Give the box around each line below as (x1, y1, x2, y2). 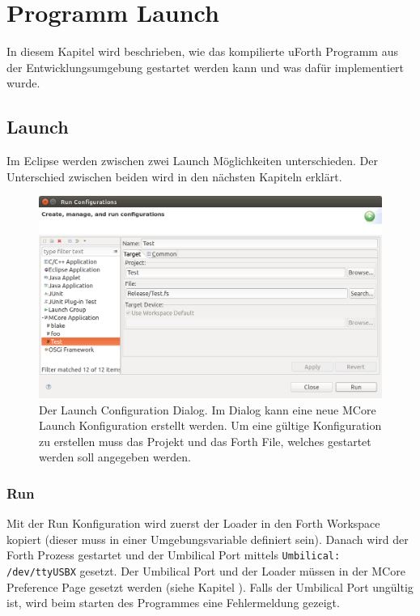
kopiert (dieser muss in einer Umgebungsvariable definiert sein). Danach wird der (6, 530, 409, 547)
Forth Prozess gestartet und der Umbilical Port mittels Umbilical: (6, 546, 341, 563)
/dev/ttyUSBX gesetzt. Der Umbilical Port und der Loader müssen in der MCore (6, 563, 405, 579)
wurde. (6, 74, 40, 91)
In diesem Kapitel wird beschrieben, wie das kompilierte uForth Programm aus (6, 43, 398, 60)
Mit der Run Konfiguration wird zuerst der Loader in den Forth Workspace (6, 515, 380, 532)
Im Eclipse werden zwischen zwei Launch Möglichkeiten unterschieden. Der (6, 152, 378, 169)
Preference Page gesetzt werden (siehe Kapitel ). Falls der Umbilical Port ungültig (6, 578, 414, 595)
